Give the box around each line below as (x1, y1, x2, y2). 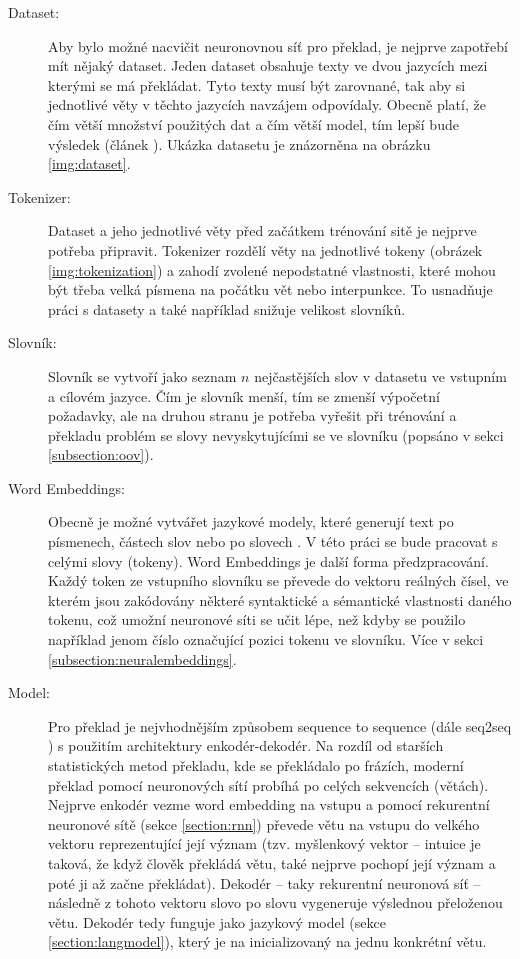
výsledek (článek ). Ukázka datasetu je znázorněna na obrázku (48, 133, 431, 154)
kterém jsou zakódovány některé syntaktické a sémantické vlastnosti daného (48, 589, 512, 610)
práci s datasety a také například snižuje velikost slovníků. (48, 298, 406, 319)
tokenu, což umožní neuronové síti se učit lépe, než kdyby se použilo (48, 609, 466, 630)
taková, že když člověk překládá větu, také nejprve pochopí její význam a (48, 852, 496, 873)
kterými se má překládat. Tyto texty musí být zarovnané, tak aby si (48, 74, 466, 95)
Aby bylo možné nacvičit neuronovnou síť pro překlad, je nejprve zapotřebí (48, 35, 508, 56)
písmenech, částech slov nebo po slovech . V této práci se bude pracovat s (48, 531, 498, 552)
